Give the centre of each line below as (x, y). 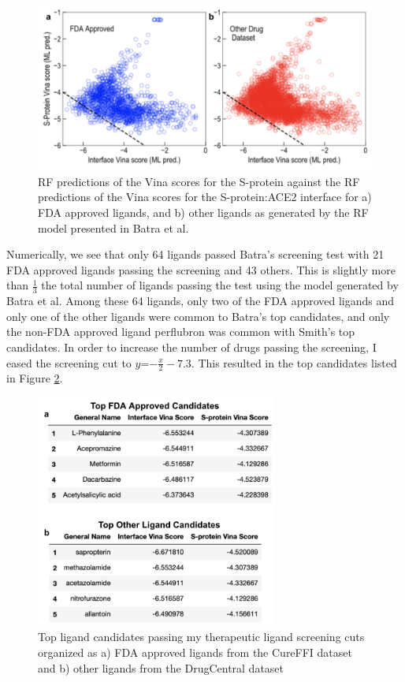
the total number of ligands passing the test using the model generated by (220, 285)
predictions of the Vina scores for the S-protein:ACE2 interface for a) (205, 197)
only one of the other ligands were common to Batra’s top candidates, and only (198, 316)
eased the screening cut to (69, 362)
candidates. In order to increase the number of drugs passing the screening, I (191, 347)
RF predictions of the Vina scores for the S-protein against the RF (199, 181)
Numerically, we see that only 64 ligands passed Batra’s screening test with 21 (195, 254)
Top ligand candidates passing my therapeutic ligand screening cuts (201, 637)
